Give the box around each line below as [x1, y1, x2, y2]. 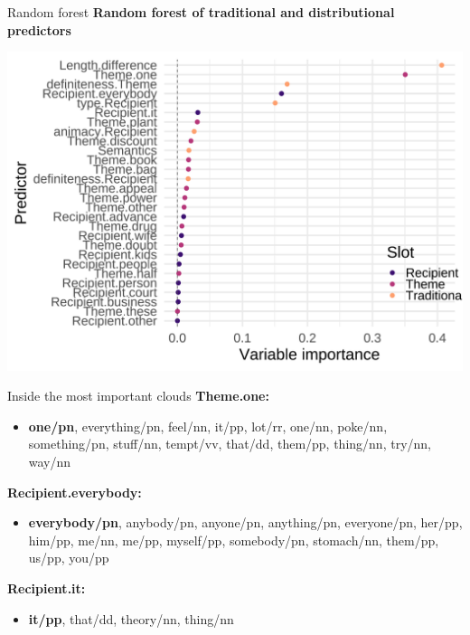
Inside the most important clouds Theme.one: [7, 386, 269, 405]
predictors [7, 20, 71, 39]
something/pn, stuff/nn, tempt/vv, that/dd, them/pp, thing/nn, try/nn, [28, 434, 431, 453]
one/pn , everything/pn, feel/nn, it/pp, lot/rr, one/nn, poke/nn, [28, 416, 388, 435]
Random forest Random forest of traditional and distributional [7, 3, 395, 21]
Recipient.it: [7, 578, 86, 597]
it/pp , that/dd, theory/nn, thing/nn [28, 609, 234, 628]
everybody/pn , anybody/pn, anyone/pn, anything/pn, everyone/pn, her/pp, [28, 513, 463, 532]
